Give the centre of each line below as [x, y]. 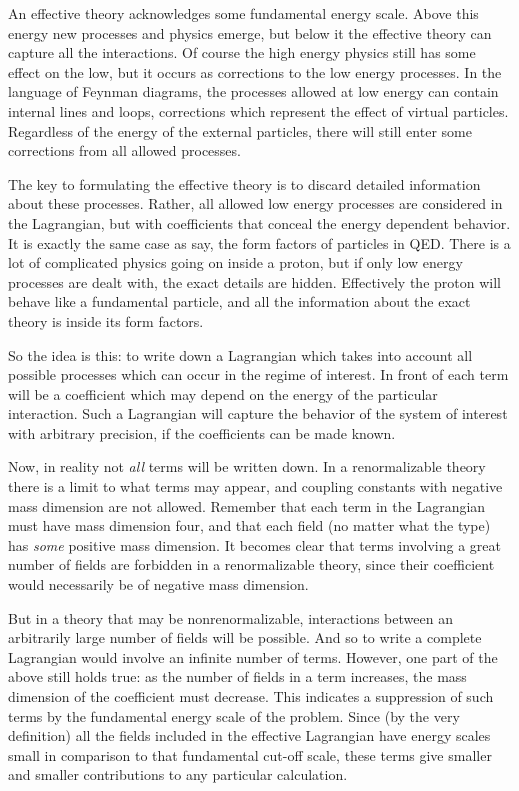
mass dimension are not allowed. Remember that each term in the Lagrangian [247, 505]
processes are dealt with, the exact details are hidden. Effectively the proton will [254, 281]
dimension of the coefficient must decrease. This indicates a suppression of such [251, 696]
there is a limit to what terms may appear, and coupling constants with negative [255, 486]
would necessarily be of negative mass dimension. [158, 584]
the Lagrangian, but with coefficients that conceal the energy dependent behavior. [259, 222]
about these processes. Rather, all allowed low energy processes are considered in [255, 203]
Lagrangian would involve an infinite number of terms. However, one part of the [253, 656]
